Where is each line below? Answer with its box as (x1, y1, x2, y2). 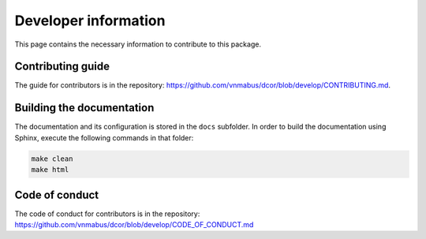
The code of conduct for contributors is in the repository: (14, 209, 200, 218)
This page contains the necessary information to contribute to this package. (14, 39, 262, 49)
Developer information (14, 12, 166, 29)
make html (31, 166, 69, 174)
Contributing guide (14, 60, 110, 73)
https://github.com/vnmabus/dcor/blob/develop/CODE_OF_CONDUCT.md (14, 220, 254, 230)
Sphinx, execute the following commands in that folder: (14, 133, 194, 142)
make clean (31, 154, 73, 163)
